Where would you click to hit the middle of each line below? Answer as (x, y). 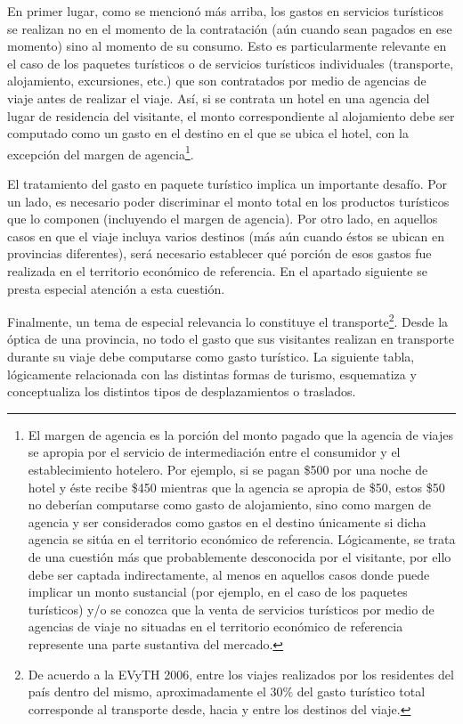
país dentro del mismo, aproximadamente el (147, 691)
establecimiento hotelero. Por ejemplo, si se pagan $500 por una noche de (228, 469)
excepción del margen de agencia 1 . (101, 152)
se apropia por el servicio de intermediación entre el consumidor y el (214, 452)
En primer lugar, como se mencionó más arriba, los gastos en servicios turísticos (225, 11)
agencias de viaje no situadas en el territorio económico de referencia (215, 626)
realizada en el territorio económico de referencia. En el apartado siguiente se (217, 270)
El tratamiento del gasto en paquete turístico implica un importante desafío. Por (227, 183)
